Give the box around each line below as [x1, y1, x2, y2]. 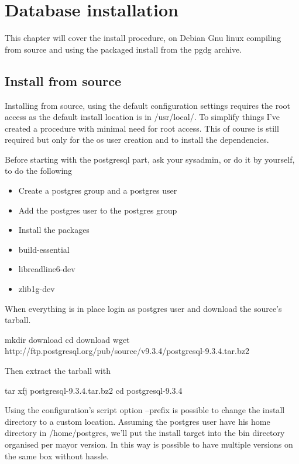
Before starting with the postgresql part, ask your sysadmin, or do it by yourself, [5, 153, 295, 165]
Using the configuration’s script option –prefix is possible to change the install [5, 404, 285, 416]
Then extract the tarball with [5, 365, 111, 377]
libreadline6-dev [18, 263, 75, 275]
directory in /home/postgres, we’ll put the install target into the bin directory [5, 427, 285, 439]
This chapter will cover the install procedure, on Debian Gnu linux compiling [5, 32, 281, 44]
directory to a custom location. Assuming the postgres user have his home [5, 415, 270, 427]
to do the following [5, 164, 73, 177]
